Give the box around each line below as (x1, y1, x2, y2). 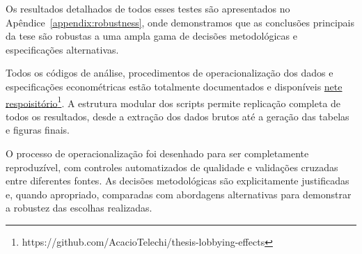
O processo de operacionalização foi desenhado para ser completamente (6, 146, 309, 160)
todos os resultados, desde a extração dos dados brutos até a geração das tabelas (6, 109, 349, 123)
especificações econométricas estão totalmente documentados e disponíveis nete (6, 79, 343, 93)
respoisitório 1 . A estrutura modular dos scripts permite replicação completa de (6, 93, 341, 110)
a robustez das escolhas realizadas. (6, 200, 152, 215)
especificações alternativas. (6, 42, 119, 56)
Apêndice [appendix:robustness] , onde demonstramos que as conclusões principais (6, 15, 354, 29)
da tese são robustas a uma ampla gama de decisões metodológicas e (6, 29, 297, 43)
